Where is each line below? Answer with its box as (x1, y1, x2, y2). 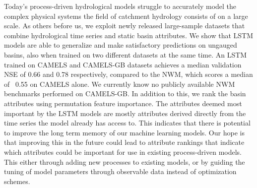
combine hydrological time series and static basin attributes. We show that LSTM (4, 30, 254, 40)
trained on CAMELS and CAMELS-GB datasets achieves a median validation (4, 59, 242, 69)
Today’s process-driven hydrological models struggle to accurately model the (4, 1, 237, 11)
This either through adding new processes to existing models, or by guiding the (4, 156, 245, 167)
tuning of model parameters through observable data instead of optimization (4, 166, 237, 177)
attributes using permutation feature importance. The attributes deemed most (4, 98, 242, 108)
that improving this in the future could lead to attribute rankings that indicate (4, 137, 245, 147)
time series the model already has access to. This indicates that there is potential (4, 118, 251, 128)
